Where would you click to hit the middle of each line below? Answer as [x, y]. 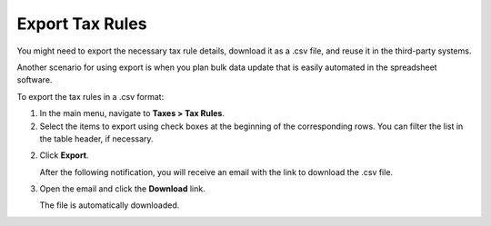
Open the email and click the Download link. [122, 189]
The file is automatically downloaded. [110, 205]
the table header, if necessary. [96, 138]
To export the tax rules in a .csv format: [90, 96]
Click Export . [64, 155]
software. [35, 80]
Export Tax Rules [82, 24]
